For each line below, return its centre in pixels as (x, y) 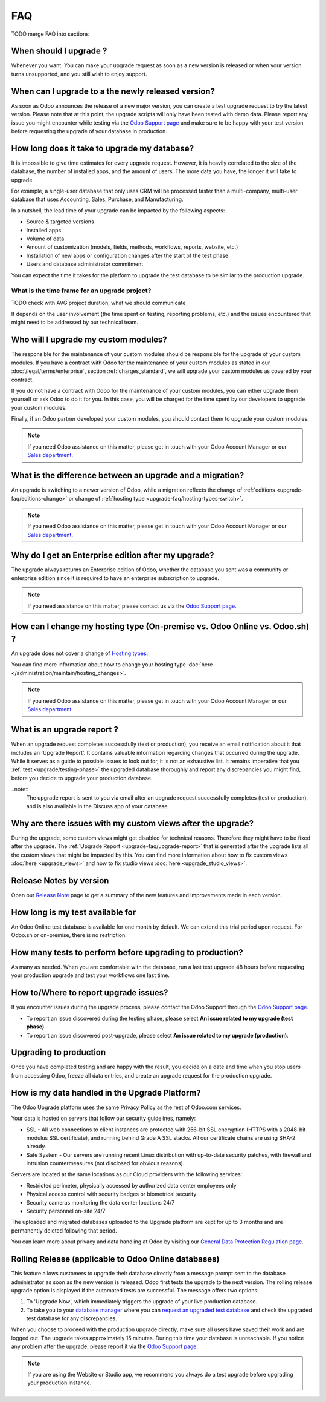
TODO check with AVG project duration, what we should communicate (98, 303)
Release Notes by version (60, 880)
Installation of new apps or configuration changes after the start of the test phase (127, 255)
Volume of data (45, 239)
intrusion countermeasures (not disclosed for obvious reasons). (105, 1163)
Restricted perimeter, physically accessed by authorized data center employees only (131, 1185)
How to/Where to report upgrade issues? (90, 993)
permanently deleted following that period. (64, 1230)
